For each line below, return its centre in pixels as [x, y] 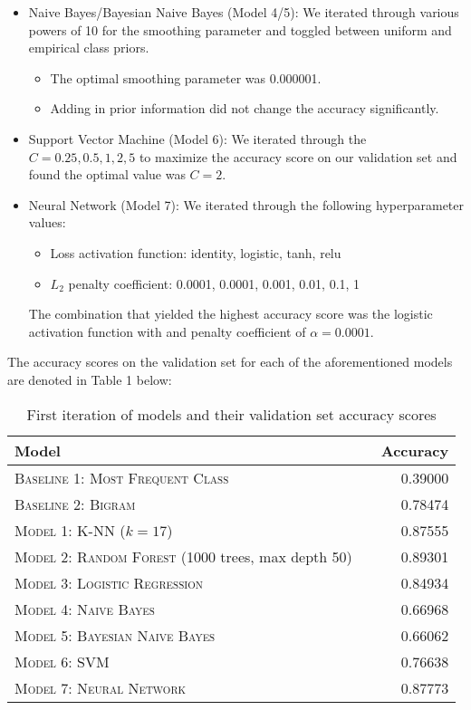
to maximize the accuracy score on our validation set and [298, 156]
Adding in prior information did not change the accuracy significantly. [245, 108]
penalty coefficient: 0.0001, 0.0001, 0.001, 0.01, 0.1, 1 [214, 283]
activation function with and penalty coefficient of [167, 331]
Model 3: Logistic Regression [109, 582]
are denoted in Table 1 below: [90, 379]
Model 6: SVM [62, 661]
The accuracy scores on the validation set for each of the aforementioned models [230, 362]
